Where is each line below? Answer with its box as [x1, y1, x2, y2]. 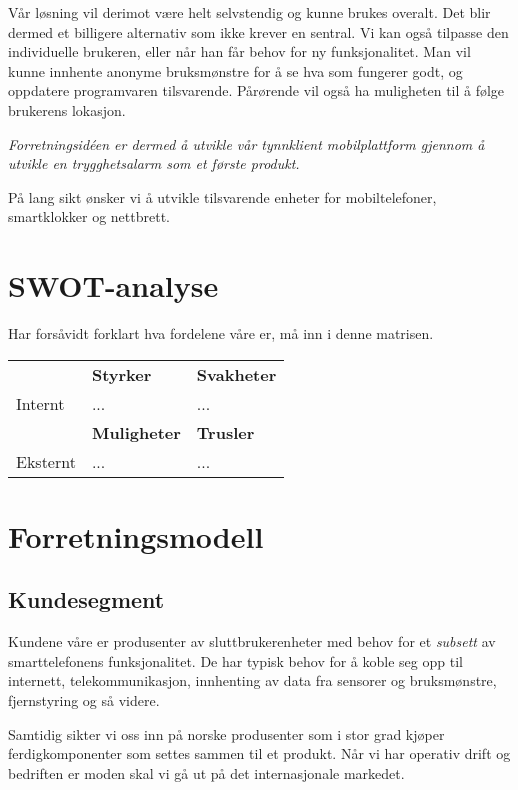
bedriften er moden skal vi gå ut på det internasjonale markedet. [8, 762, 405, 783]
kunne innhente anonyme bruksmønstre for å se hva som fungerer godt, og [8, 60, 463, 81]
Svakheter [196, 362, 277, 386]
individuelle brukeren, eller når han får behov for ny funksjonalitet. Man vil [8, 41, 471, 62]
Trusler [196, 420, 255, 444]
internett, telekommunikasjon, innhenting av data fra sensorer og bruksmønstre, [8, 670, 497, 691]
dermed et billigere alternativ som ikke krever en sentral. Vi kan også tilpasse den [8, 21, 509, 42]
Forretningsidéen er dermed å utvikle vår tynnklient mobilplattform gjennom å [8, 133, 485, 154]
